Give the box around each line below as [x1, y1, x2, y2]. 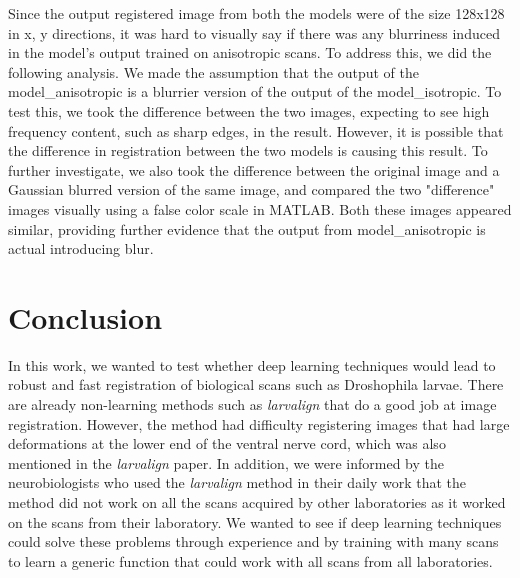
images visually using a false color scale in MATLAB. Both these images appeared [8, 198, 512, 219]
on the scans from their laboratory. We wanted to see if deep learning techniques [8, 511, 502, 532]
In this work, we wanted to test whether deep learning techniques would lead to [8, 354, 496, 375]
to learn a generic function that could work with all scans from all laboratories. [8, 550, 493, 571]
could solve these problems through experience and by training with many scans [8, 531, 499, 552]
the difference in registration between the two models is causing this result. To [8, 140, 488, 161]
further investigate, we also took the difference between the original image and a [8, 159, 500, 180]
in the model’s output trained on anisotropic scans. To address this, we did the [8, 42, 492, 63]
